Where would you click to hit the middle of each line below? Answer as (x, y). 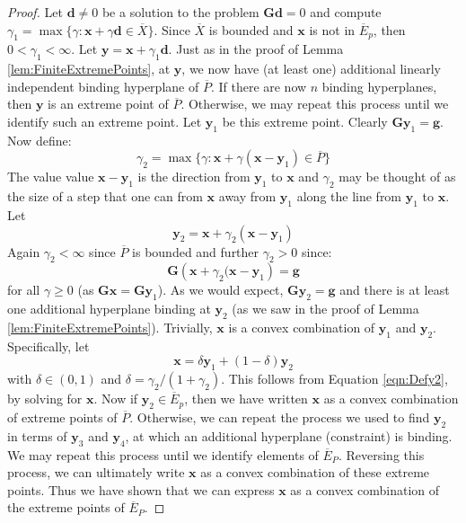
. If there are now (259, 86)
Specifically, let (48, 346)
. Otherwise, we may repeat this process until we (315, 104)
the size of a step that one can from (105, 196)
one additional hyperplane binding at (109, 309)
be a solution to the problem (180, 12)
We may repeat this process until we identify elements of (163, 454)
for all (24, 290)
